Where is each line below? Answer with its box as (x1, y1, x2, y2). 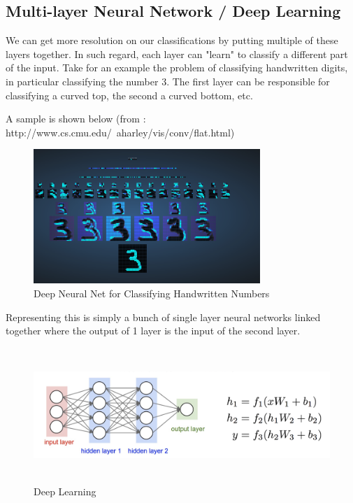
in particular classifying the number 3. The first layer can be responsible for (6, 73, 330, 88)
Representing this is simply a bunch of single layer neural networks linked (6, 309, 321, 324)
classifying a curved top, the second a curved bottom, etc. (6, 87, 253, 102)
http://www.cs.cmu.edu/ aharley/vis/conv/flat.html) (6, 125, 235, 139)
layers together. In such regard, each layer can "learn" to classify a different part (6, 46, 348, 61)
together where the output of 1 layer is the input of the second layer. (6, 323, 301, 338)
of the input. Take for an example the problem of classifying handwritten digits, (6, 60, 348, 75)
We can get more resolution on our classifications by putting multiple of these (6, 33, 338, 48)
